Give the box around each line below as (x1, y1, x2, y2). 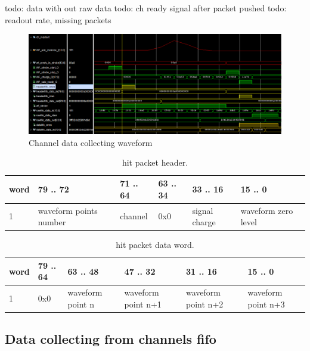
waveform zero (240, 204, 293, 216)
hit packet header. (122, 156, 188, 169)
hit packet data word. (116, 238, 194, 251)
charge (192, 216, 216, 228)
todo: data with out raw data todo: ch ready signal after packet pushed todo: (5, 2, 287, 14)
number (38, 216, 66, 228)
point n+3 (247, 297, 285, 310)
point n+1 (124, 297, 162, 310)
